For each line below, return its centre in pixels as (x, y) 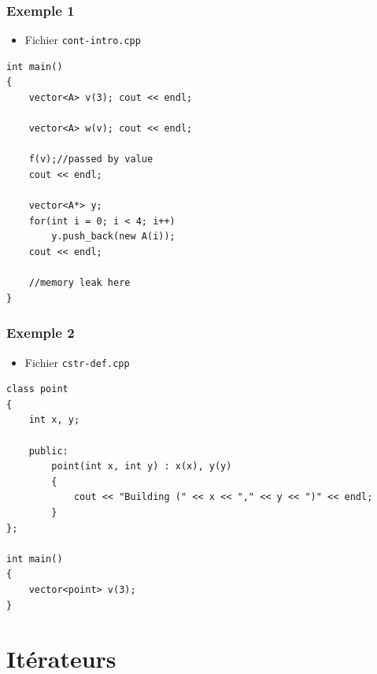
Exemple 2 (41, 333)
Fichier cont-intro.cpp (83, 40)
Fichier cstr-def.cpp (77, 362)
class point (37, 389)
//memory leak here (79, 283)
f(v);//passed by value (91, 159)
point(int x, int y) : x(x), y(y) (142, 467)
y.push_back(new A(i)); (113, 237)
